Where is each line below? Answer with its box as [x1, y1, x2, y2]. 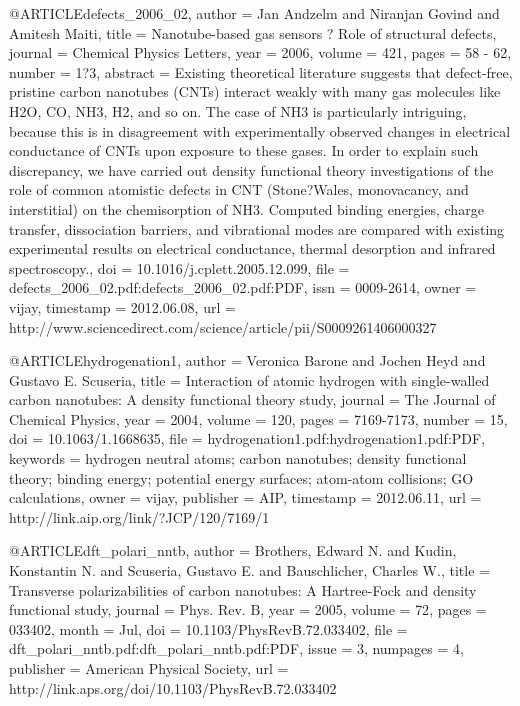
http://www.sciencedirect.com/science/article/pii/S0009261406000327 [9, 316, 437, 337]
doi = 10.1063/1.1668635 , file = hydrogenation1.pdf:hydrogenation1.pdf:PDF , [9, 428, 486, 449]
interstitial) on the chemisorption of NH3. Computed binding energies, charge [9, 198, 484, 219]
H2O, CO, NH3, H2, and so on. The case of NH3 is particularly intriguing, [9, 100, 467, 121]
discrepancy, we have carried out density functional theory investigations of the [9, 159, 494, 180]
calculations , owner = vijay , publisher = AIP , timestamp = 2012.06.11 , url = [9, 487, 482, 508]
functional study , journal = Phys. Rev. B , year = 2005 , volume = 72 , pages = [9, 599, 487, 620]
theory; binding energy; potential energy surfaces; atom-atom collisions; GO [9, 467, 474, 488]
